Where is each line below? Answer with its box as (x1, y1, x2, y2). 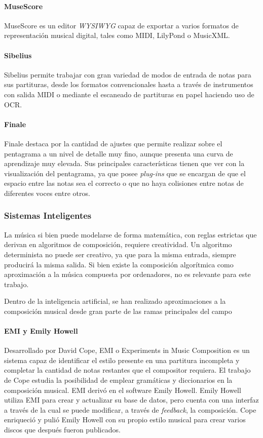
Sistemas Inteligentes (4, 209, 92, 222)
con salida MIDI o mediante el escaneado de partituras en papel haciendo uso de (4, 89, 254, 99)
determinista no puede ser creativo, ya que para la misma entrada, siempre (4, 249, 236, 259)
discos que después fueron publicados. (4, 424, 121, 435)
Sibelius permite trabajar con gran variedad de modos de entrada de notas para (4, 69, 251, 79)
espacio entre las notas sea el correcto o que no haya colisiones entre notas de (4, 178, 244, 188)
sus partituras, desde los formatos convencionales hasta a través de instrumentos (4, 79, 253, 90)
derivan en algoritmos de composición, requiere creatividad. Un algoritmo (4, 239, 232, 250)
